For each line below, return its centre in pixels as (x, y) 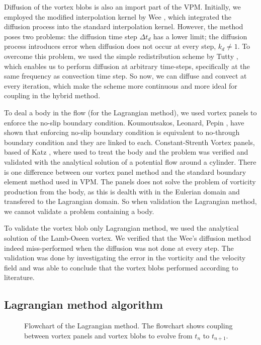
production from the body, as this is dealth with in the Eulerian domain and (122, 191)
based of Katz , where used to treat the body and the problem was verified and (126, 152)
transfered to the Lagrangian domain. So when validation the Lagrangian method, (130, 201)
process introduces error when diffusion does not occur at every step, (110, 46)
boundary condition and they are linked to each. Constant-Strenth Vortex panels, (129, 142)
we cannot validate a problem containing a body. (79, 211)
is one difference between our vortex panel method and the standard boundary (125, 171)
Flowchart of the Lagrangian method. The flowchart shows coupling (128, 326)
